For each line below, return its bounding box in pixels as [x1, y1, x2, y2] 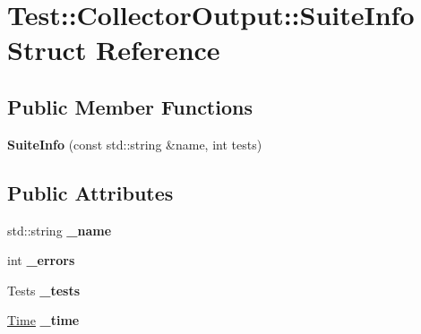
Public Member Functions [7, 92, 253, 120]
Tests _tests [7, 280, 81, 299]
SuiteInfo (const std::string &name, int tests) [7, 134, 262, 153]
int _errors [7, 251, 75, 270]
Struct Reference [7, 31, 220, 68]
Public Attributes [7, 178, 174, 206]
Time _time [7, 311, 80, 330]
